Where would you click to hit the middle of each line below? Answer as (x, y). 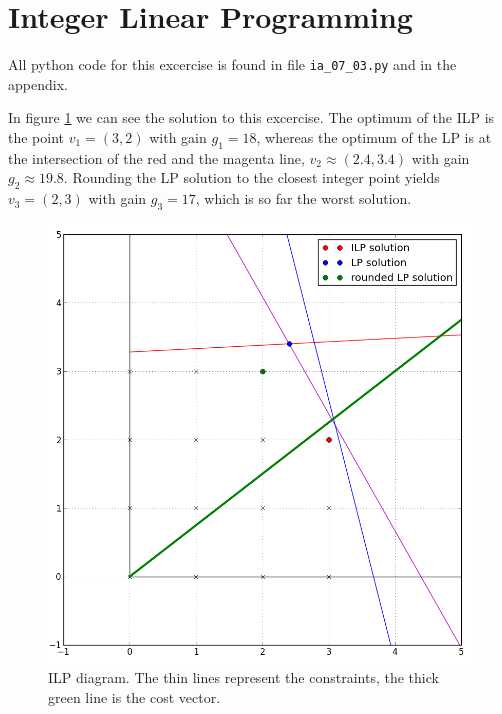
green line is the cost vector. (134, 697)
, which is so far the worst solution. (303, 198)
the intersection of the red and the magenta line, (156, 157)
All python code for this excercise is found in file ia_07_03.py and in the (232, 64)
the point (36, 136)
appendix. (38, 83)
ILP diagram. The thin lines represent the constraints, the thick (243, 677)
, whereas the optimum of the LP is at (374, 136)
